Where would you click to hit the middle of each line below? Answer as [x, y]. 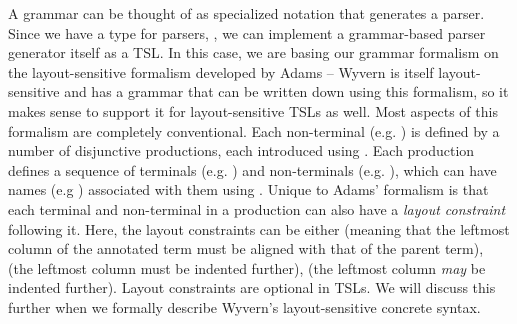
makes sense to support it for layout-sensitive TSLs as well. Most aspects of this [253, 110]
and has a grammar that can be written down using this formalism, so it [286, 91]
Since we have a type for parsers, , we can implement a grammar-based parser [247, 32]
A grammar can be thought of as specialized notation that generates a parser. [246, 13]
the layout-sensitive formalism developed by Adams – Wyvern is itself [221, 71]
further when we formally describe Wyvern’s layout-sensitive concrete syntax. [244, 306]
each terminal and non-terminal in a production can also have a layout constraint [257, 208]
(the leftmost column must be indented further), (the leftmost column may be [247, 267]
